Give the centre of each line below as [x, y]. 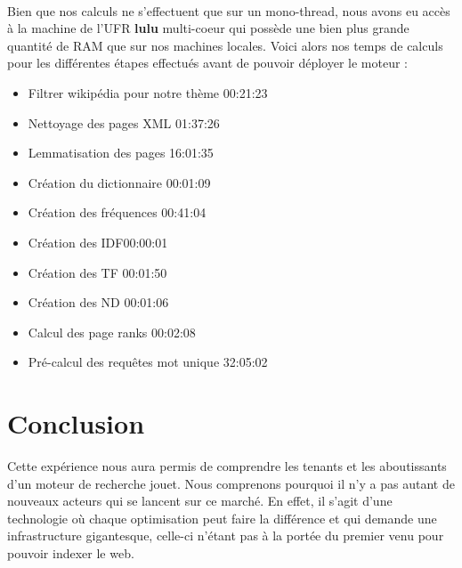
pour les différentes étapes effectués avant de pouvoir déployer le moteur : [208, 63]
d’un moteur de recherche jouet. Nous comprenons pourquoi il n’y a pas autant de [231, 483]
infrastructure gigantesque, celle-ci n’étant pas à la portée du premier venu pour [226, 536]
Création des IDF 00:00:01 [98, 242]
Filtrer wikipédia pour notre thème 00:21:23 [148, 92]
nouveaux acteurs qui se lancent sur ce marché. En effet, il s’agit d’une [200, 501]
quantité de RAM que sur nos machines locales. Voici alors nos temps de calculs [225, 45]
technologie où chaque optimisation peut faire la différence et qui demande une [222, 518]
